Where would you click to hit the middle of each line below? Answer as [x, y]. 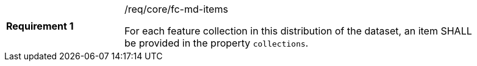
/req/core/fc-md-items [176, 9]
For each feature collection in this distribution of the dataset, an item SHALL [298, 31]
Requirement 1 [40, 26]
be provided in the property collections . [217, 43]
